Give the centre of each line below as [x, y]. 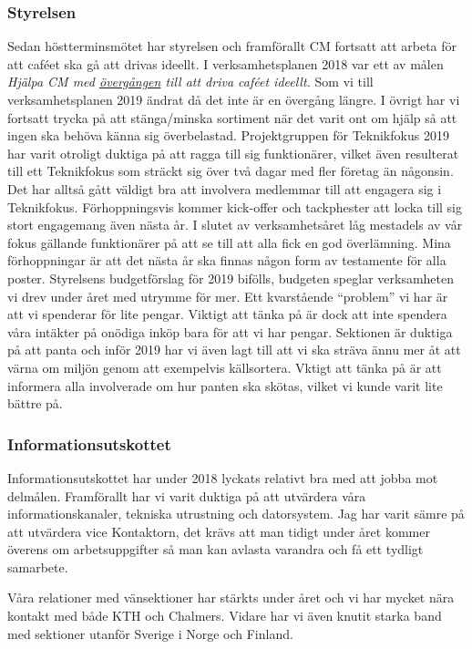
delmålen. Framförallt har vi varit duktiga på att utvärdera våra [187, 495]
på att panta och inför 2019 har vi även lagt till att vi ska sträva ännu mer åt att [234, 350]
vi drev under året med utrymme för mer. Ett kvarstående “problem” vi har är [228, 296]
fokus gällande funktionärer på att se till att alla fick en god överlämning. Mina [229, 242]
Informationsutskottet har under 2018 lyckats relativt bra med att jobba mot [223, 477]
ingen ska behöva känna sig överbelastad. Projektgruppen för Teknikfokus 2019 [228, 135]
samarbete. [38, 567]
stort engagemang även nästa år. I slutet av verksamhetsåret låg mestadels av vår [235, 225]
